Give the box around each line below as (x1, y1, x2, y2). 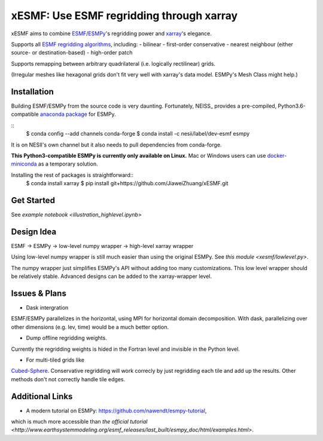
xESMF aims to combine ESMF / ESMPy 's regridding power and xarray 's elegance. (11, 30, 212, 37)
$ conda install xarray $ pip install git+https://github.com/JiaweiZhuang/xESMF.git (26, 180, 228, 187)
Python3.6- (278, 102, 306, 110)
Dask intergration (26, 304, 69, 311)
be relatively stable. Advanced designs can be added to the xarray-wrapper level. (11, 272, 212, 280)
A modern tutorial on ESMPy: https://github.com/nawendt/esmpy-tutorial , (26, 407, 207, 414)
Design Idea (11, 226, 57, 237)
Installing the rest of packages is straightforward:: (11, 171, 134, 179)
